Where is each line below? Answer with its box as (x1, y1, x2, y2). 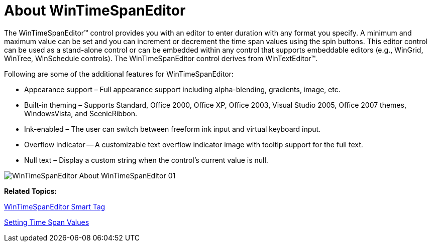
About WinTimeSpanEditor (4, 2, 186, 19)
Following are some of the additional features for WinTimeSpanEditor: (4, 69, 234, 78)
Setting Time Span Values (4, 217, 89, 226)
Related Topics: (4, 186, 57, 195)
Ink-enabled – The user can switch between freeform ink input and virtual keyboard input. (24, 124, 321, 133)
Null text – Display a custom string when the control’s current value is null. (24, 155, 268, 164)
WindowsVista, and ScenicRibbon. (24, 109, 137, 118)
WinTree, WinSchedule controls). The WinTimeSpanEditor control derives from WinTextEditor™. (4, 54, 318, 63)
